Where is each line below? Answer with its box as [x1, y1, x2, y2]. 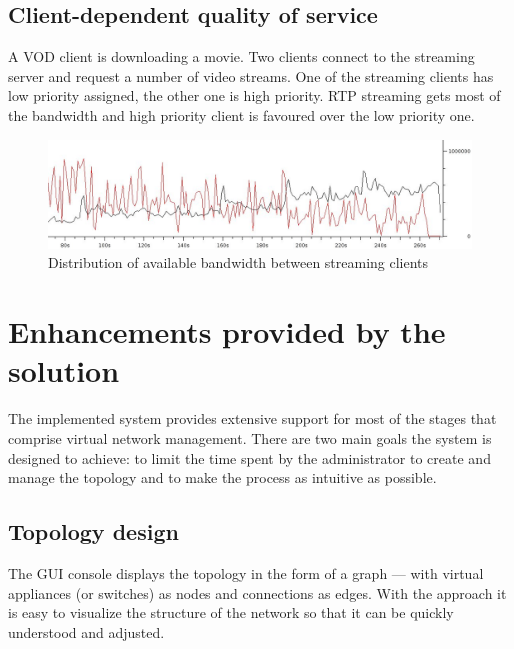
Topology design [8, 516, 179, 547]
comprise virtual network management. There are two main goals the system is [8, 427, 492, 448]
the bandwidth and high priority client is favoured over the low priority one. [8, 104, 475, 125]
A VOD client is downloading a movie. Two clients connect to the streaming [8, 46, 475, 67]
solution [8, 350, 120, 391]
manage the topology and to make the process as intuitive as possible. [8, 467, 437, 488]
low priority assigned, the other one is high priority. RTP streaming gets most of [8, 85, 501, 106]
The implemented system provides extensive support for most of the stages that [8, 408, 497, 429]
